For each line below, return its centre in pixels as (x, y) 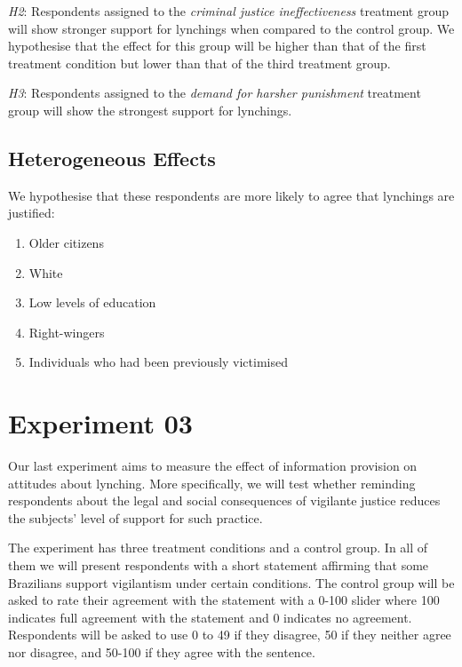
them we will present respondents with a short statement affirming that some (219, 565)
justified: (32, 213)
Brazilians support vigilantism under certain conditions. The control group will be (231, 582)
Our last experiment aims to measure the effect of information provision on (213, 466)
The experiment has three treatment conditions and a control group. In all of (218, 548)
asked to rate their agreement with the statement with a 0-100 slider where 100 (224, 600)
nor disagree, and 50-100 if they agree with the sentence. (162, 651)
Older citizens (66, 242)
